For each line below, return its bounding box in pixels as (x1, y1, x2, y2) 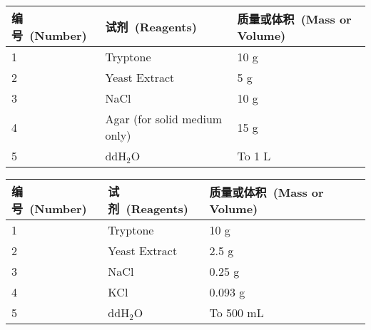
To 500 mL (209, 304, 264, 321)
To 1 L (237, 148, 271, 164)
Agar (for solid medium (105, 110, 223, 127)
